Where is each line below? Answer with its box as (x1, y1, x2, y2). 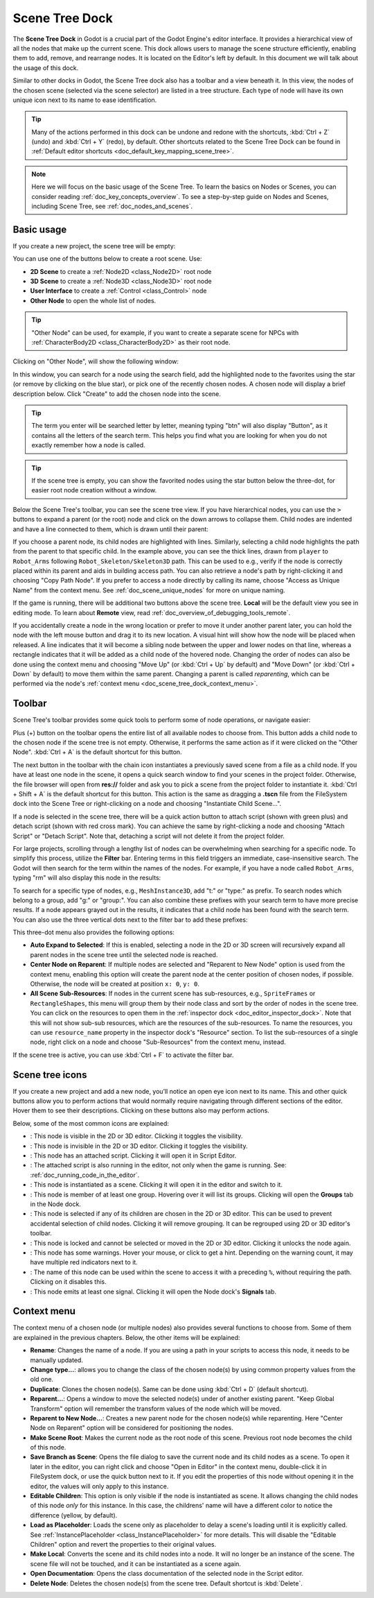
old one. (30, 1375, 54, 1384)
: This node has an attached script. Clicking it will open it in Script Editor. (30, 1151, 237, 1160)
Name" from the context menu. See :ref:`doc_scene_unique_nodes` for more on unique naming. (12, 586, 285, 594)
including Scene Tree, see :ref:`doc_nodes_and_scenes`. (31, 202, 193, 211)
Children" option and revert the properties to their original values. (30, 1540, 217, 1548)
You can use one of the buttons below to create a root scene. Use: (12, 255, 202, 263)
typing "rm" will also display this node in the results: (12, 874, 161, 882)
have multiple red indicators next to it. (30, 1258, 138, 1266)
